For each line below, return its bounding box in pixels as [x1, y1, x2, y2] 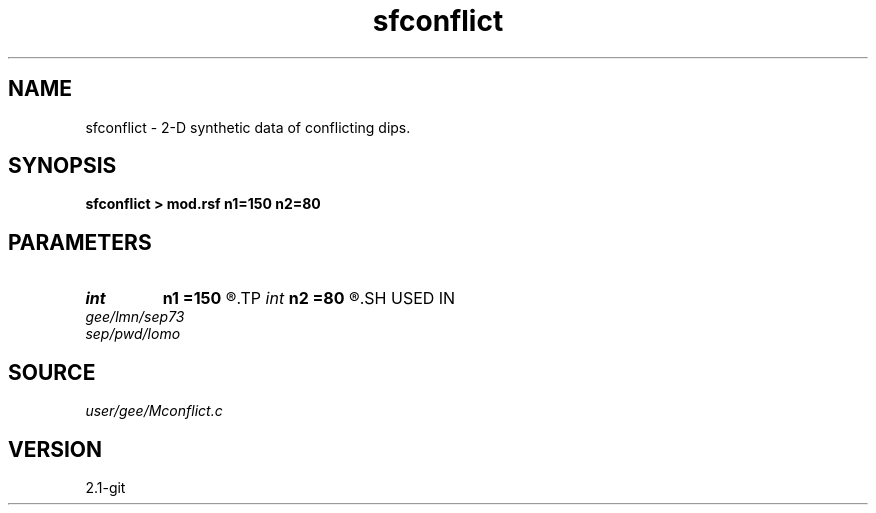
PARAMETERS [8, 229, 152, 255]
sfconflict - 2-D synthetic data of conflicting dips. [85, 118, 411, 136]
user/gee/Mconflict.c [85, 402, 223, 420]
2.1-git [85, 478, 126, 496]
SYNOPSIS [8, 153, 117, 179]
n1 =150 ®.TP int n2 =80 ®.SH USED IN [162, 288, 456, 309]
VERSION [8, 436, 103, 462]
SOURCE [8, 359, 96, 385]
